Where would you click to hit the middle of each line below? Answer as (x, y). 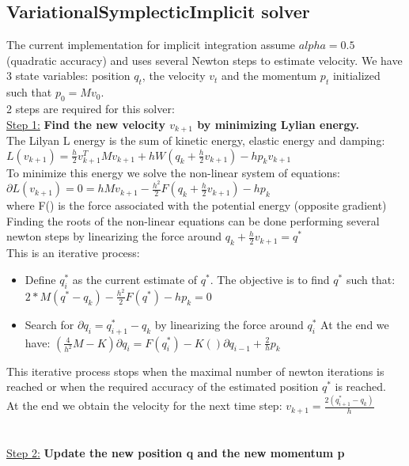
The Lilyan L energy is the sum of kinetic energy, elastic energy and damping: (196, 140)
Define (40, 279)
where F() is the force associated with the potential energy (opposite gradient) (197, 205)
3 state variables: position (68, 76)
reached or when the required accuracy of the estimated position (163, 386)
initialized (356, 76)
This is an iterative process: (73, 253)
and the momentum (269, 76)
